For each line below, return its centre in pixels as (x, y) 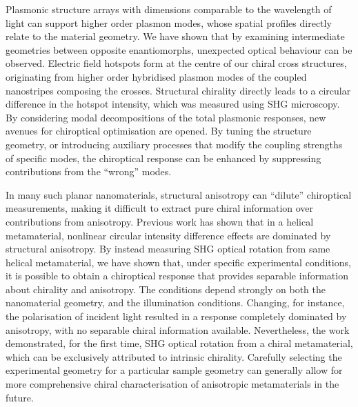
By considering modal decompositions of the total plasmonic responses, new (166, 117)
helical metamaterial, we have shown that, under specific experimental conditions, (178, 262)
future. (20, 397)
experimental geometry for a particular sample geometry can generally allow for (174, 370)
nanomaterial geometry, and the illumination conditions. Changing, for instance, (175, 302)
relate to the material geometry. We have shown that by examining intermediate (175, 36)
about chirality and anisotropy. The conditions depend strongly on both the (166, 289)
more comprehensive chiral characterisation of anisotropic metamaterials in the (172, 384)
